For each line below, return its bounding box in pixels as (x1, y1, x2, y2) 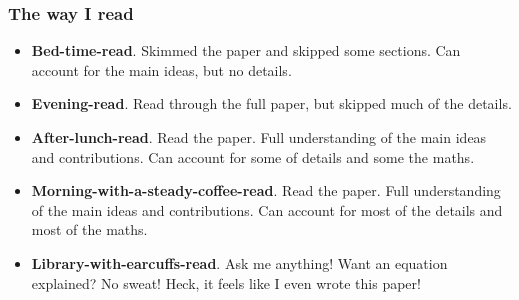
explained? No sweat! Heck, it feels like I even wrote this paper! (31, 272, 421, 293)
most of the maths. (31, 219, 148, 240)
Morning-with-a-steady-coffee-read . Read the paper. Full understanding (31, 180, 501, 201)
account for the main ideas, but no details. (31, 59, 292, 80)
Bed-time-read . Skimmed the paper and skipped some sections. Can (31, 40, 461, 61)
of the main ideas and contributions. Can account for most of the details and (31, 199, 503, 220)
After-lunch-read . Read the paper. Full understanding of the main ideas (31, 127, 487, 147)
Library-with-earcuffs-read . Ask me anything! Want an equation (31, 252, 448, 273)
